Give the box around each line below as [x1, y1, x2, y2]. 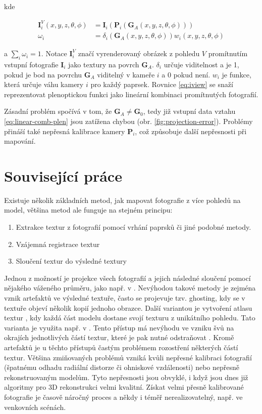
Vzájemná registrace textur [16, 238, 100, 249]
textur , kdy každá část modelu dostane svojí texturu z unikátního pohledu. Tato [4, 312, 255, 323]
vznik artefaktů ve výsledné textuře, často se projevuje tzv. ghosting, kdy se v [4, 292, 245, 303]
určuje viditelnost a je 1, [164, 59, 239, 69]
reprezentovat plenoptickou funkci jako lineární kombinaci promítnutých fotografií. [4, 89, 258, 99]
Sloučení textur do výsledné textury [16, 256, 127, 266]
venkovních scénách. [4, 401, 66, 412]
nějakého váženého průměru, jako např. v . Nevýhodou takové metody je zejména [4, 282, 256, 293]
